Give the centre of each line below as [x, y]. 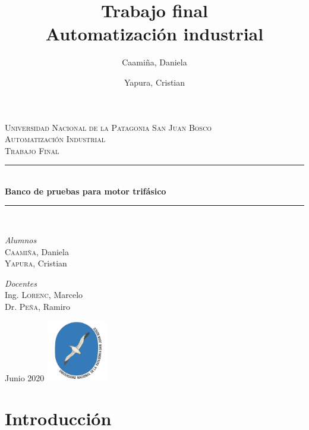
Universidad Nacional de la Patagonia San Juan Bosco [108, 127]
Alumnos [21, 240]
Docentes [21, 283]
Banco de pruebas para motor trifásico [86, 191]
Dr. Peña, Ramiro [38, 307]
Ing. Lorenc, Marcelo [44, 295]
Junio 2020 [25, 377]
